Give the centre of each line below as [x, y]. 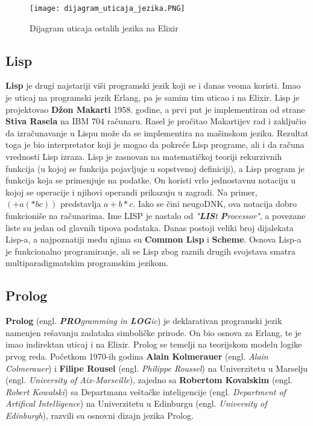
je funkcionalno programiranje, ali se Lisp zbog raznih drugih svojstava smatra [150, 251]
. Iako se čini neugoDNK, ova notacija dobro [215, 204]
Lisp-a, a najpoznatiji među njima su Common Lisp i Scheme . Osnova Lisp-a [153, 239]
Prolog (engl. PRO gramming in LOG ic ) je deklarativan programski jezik [144, 321]
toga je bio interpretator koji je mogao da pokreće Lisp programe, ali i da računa [155, 145]
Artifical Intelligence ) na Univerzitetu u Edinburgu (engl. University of [136, 403]
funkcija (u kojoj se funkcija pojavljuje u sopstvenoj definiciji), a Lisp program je [155, 168]
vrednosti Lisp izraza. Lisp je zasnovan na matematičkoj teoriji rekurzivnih [144, 157]
